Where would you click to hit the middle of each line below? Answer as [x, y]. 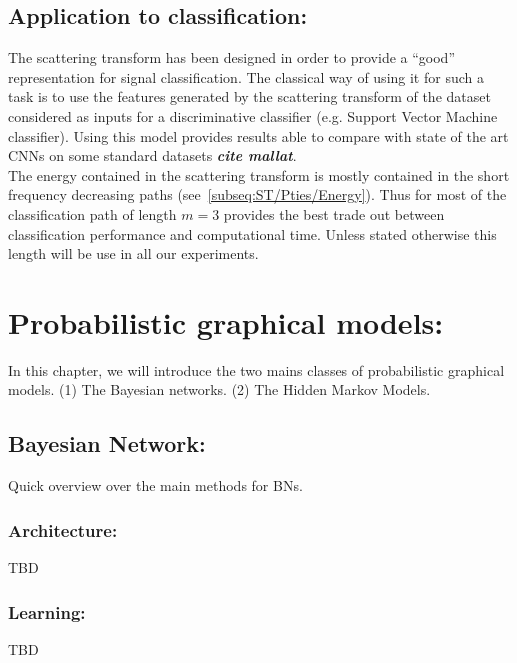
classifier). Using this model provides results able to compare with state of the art [258, 135]
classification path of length [92, 213]
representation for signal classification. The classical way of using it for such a [246, 76]
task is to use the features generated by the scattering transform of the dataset [249, 96]
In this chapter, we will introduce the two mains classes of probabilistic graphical [256, 369]
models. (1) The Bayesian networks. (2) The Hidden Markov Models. [219, 389]
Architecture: [63, 529]
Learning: [47, 611]
